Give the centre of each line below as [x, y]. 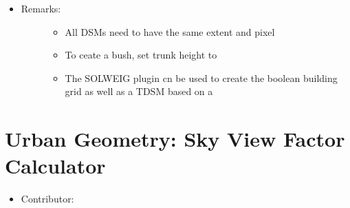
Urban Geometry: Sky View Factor [175, 139]
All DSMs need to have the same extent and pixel [170, 31]
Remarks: [41, 8]
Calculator [55, 166]
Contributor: [47, 199]
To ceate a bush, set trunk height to [141, 55]
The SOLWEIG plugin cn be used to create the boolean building [201, 77]
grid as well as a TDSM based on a [139, 91]
